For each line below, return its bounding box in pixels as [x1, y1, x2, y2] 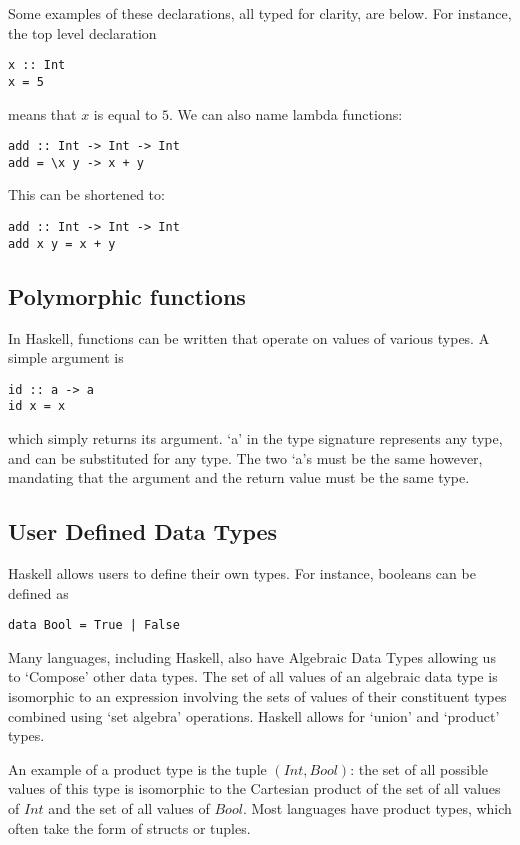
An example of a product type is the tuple [8, 758, 267, 779]
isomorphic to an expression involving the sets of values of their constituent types [8, 686, 507, 707]
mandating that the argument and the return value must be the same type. [8, 467, 470, 488]
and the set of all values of [48, 798, 210, 818]
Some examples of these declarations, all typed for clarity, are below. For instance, [8, 3, 512, 23]
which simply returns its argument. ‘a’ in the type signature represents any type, [8, 428, 503, 449]
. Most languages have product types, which [242, 798, 512, 818]
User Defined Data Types [8, 516, 278, 547]
